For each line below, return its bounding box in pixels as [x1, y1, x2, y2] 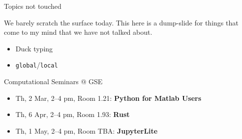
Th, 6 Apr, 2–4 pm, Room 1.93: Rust [15, 109, 130, 119]
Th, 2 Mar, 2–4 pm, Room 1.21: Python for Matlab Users [15, 93, 202, 103]
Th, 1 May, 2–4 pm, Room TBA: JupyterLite [15, 125, 158, 136]
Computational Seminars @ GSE [4, 76, 103, 87]
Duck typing [15, 43, 53, 53]
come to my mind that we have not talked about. [4, 27, 152, 37]
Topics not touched [4, 1, 61, 11]
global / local [15, 60, 58, 70]
